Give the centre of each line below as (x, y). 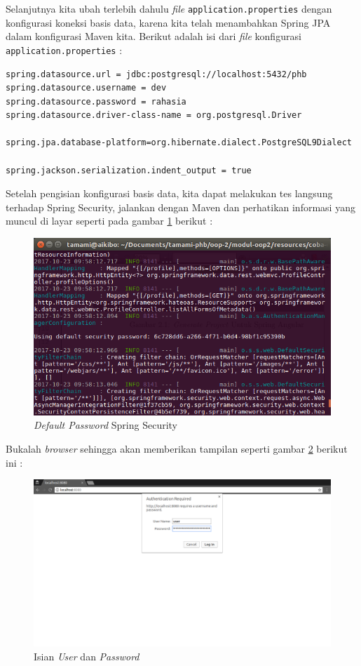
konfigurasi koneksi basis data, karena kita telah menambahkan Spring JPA (168, 22)
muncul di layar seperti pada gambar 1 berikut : (109, 221)
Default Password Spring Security (106, 425)
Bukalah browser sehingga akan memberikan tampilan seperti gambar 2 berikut (177, 449)
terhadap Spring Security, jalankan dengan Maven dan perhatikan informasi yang (180, 207)
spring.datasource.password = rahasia (96, 101)
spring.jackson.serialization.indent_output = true (129, 170)
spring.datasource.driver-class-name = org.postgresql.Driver (154, 115)
